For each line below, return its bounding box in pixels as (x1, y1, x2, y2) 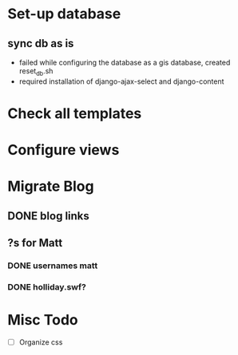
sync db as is (7, 37, 74, 50)
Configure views (7, 141, 120, 160)
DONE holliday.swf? (7, 281, 87, 292)
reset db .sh (18, 66, 54, 77)
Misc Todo (7, 311, 78, 329)
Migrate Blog (7, 177, 94, 195)
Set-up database (7, 5, 121, 23)
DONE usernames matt (7, 260, 98, 271)
